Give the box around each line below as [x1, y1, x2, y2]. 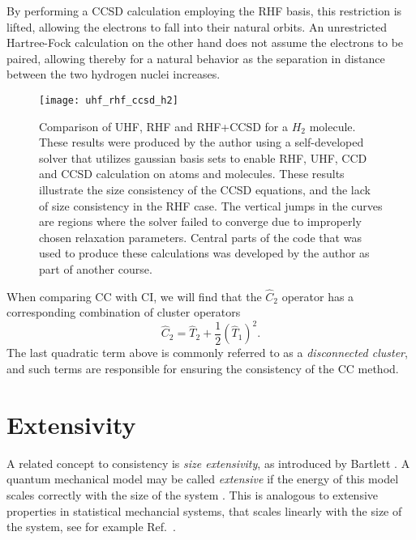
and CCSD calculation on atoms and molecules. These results [39, 165, 345, 182]
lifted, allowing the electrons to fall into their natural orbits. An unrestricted [6, 18, 388, 35]
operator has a [281, 287, 354, 304]
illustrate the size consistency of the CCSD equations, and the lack [39, 181, 371, 198]
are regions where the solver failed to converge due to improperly [39, 213, 362, 230]
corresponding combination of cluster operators [6, 304, 241, 321]
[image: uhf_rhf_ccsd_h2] [39, 94, 178, 106]
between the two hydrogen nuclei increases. [6, 66, 221, 83]
